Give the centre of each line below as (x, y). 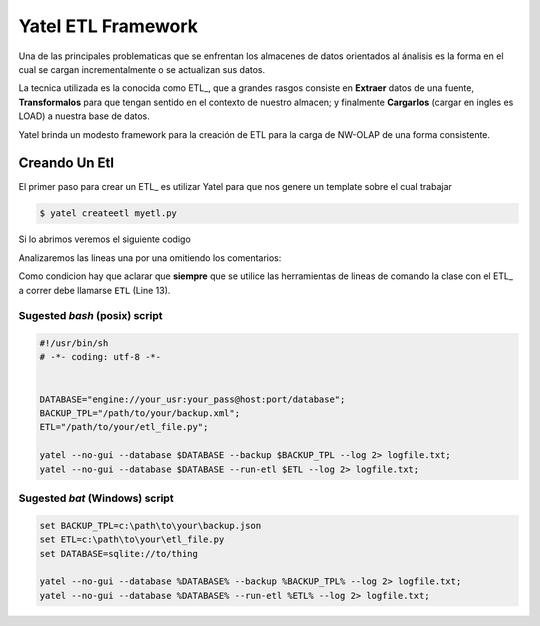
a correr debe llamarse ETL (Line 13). (94, 290)
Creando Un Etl (66, 163)
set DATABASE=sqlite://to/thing (119, 553)
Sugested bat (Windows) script (96, 498)
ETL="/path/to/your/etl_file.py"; (124, 427)
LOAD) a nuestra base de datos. (84, 116)
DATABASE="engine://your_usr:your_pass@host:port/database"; (192, 399)
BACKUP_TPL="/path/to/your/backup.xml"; (139, 413)
